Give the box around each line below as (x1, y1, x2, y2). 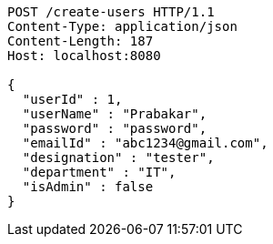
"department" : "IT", (22, 165, 177, 179)
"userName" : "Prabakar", (22, 107, 207, 121)
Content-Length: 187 (7, 34, 154, 48)
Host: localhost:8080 (7, 48, 161, 63)
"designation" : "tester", (22, 150, 215, 165)
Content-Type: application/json (7, 19, 238, 34)
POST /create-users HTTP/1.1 (7, 5, 215, 19)
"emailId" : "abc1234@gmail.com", (22, 136, 268, 150)
